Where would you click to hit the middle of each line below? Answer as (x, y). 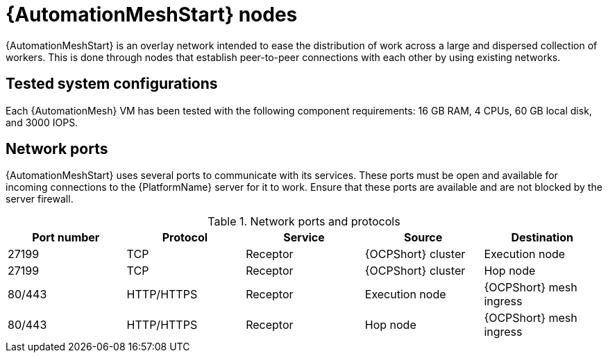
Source (423, 238)
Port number (66, 238)
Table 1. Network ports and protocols (304, 222)
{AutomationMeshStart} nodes (152, 15)
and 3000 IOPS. (42, 122)
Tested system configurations (112, 84)
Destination (542, 238)
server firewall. (40, 199)
